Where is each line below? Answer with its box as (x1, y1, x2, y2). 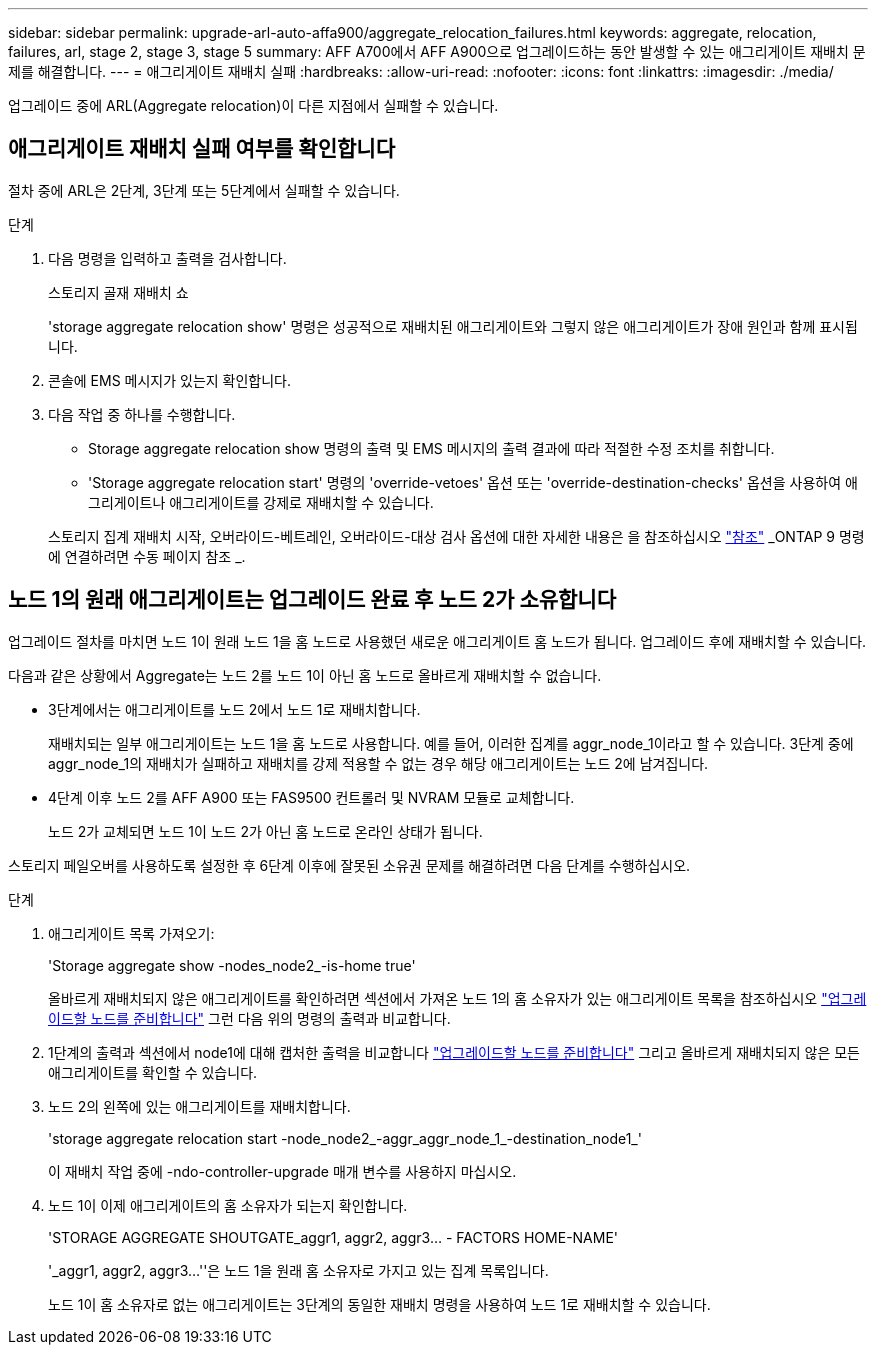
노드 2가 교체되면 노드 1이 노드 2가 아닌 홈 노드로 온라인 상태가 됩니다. (48, 822, 483, 840)
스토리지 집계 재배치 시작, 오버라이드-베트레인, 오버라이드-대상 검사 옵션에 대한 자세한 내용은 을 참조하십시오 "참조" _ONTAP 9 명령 (48, 527, 865, 545)
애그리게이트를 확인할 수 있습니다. (48, 1063, 258, 1081)
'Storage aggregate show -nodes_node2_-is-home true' (48, 956, 416, 974)
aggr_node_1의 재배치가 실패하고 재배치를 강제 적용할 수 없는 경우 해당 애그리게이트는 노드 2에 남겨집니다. (48, 754, 709, 772)
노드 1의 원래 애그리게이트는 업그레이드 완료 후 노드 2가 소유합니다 (8, 587, 616, 613)
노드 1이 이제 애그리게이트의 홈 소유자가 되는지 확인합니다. (48, 1196, 408, 1214)
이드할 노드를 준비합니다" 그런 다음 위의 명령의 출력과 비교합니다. (48, 1009, 451, 1027)
